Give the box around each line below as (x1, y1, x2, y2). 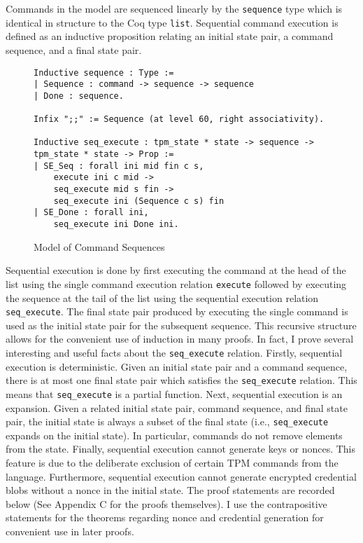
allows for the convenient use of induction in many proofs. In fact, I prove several (6, 331, 354, 346)
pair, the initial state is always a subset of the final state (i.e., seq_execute (6, 414, 329, 429)
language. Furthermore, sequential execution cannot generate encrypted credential (6, 469, 357, 483)
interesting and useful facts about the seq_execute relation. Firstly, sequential (6, 345, 343, 359)
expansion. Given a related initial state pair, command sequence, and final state (6, 400, 348, 415)
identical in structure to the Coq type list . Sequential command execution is (6, 15, 339, 29)
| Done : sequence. (34, 90, 124, 101)
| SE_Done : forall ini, (34, 207, 149, 218)
